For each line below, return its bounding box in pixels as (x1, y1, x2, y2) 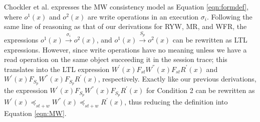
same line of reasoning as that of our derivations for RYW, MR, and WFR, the (4, 21, 247, 31)
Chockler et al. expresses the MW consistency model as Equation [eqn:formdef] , (4, 1, 249, 11)
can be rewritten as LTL (172, 34, 247, 44)
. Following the (206, 11, 252, 21)
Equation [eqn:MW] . (4, 107, 67, 118)
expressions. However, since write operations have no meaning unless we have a (4, 44, 247, 54)
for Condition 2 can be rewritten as (146, 85, 255, 95)
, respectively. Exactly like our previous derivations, (98, 73, 256, 84)
